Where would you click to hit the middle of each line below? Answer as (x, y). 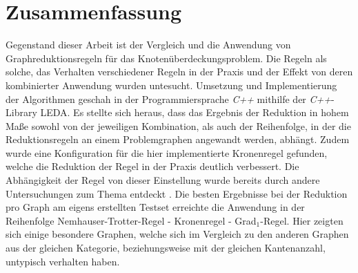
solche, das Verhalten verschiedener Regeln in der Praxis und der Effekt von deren (179, 72)
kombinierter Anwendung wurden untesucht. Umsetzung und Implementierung (171, 85)
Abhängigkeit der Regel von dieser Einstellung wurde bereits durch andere (163, 180)
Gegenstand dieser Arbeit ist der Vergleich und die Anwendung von (148, 45)
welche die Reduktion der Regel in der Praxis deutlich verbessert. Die (152, 166)
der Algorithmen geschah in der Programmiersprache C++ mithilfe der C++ (168, 98)
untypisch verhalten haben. (63, 261)
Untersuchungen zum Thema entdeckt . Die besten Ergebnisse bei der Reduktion (177, 193)
